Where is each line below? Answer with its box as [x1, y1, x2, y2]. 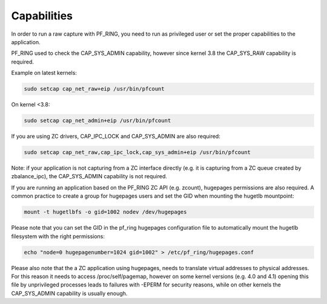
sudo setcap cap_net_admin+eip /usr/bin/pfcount [24, 117, 171, 124]
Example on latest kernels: [11, 70, 77, 77]
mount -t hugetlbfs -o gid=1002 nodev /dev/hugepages [24, 209, 187, 216]
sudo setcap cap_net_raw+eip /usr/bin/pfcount [24, 85, 165, 92]
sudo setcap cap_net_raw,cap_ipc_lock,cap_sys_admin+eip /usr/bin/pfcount [24, 149, 251, 156]
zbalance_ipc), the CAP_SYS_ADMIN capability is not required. [11, 173, 168, 180]
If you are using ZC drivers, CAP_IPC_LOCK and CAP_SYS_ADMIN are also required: [11, 133, 220, 140]
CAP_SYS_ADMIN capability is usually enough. [11, 289, 128, 297]
